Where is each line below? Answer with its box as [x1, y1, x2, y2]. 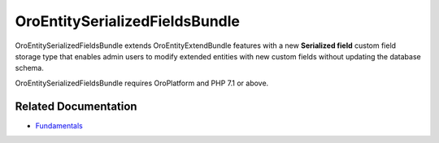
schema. [15, 63, 44, 73]
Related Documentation [15, 99, 137, 113]
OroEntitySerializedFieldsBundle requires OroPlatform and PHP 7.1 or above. [15, 78, 269, 88]
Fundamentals [35, 120, 83, 130]
